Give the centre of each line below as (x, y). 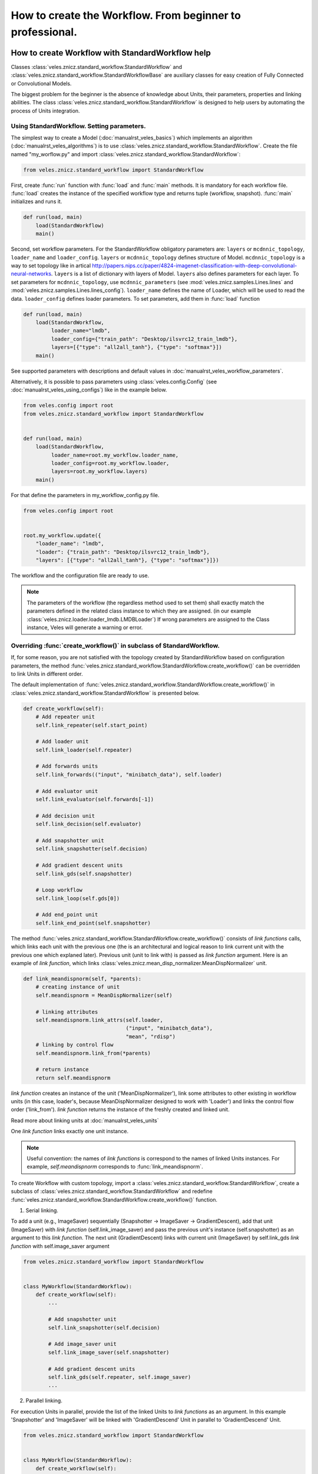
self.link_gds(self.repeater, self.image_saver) (120, 1377)
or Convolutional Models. (41, 83)
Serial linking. (42, 1210)
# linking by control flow (75, 1045)
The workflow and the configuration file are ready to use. (80, 575)
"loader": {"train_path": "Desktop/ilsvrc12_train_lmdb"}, (123, 552)
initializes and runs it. (37, 202)
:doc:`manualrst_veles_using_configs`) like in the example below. (89, 390)
